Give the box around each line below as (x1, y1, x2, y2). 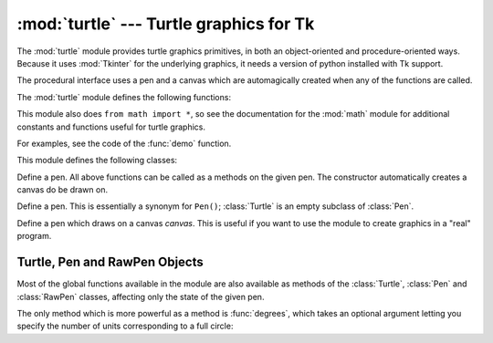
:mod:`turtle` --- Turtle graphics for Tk (16, 14, 315, 34)
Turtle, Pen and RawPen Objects (16, 255, 205, 270)
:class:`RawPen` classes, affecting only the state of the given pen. (16, 291, 265, 302)
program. (16, 231, 52, 242)
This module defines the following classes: (16, 155, 178, 166)
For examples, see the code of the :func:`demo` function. (16, 138, 232, 149)
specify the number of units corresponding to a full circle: (16, 320, 234, 332)
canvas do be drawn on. (16, 184, 109, 195)
